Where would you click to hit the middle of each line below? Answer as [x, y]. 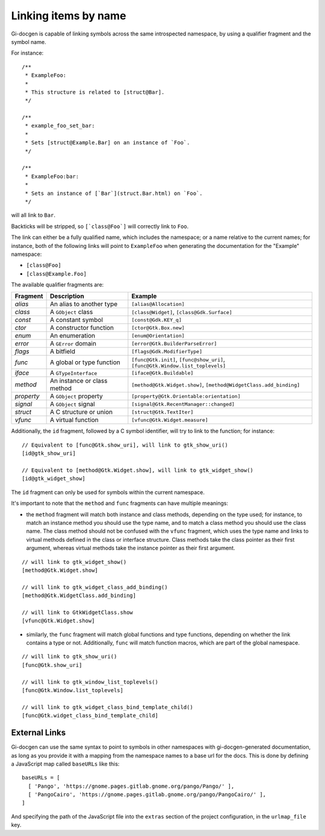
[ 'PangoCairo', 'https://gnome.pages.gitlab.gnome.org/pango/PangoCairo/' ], [147, 795]
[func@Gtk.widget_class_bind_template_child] [90, 716]
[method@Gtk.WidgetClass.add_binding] [79, 596]
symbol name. [29, 42]
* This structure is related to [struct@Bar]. [95, 92]
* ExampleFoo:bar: [52, 176]
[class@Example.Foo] [57, 274]
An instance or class [79, 381]
